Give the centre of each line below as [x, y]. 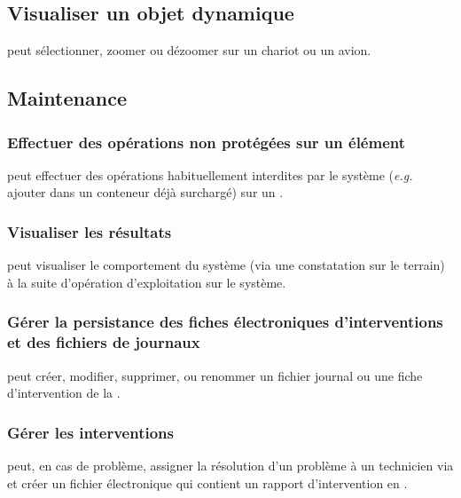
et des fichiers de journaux [104, 342]
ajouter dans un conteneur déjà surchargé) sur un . [145, 192]
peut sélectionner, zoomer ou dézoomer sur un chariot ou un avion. [189, 50]
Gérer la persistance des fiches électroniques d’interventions [225, 322]
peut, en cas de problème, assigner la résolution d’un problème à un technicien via [230, 465]
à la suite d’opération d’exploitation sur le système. [147, 282]
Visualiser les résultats [90, 231]
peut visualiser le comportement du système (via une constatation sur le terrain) [226, 265]
